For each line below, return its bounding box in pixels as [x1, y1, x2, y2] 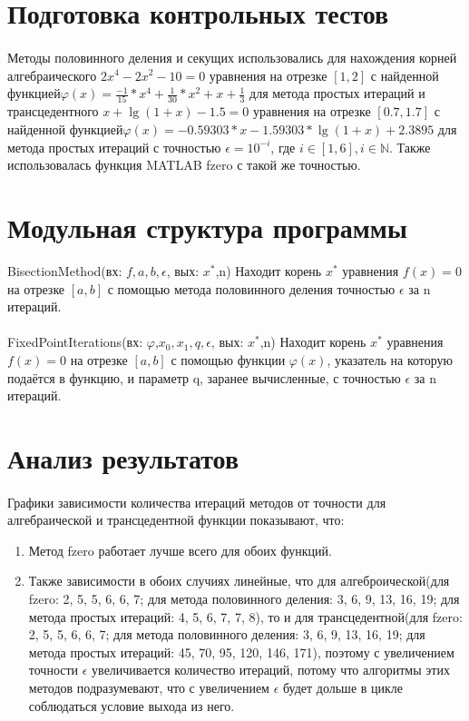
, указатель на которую [327, 350, 454, 369]
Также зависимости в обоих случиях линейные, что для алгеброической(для [28, 571, 450, 590]
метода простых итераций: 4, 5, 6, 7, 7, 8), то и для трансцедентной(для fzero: [28, 607, 463, 626]
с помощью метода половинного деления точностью [107, 279, 396, 298]
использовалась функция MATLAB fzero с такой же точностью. [7, 155, 361, 174]
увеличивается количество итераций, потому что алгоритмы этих [92, 660, 450, 679]
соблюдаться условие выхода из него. [28, 696, 235, 715]
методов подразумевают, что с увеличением [28, 678, 269, 697]
